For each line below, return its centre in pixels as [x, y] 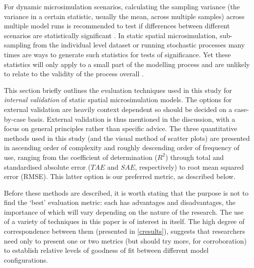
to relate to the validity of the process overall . [74, 74]
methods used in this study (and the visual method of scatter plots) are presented [127, 138]
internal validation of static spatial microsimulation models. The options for [118, 100]
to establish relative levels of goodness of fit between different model [106, 250]
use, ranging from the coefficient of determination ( [81, 157]
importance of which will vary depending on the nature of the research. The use [124, 212]
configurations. [26, 259]
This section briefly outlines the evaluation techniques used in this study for [118, 90]
